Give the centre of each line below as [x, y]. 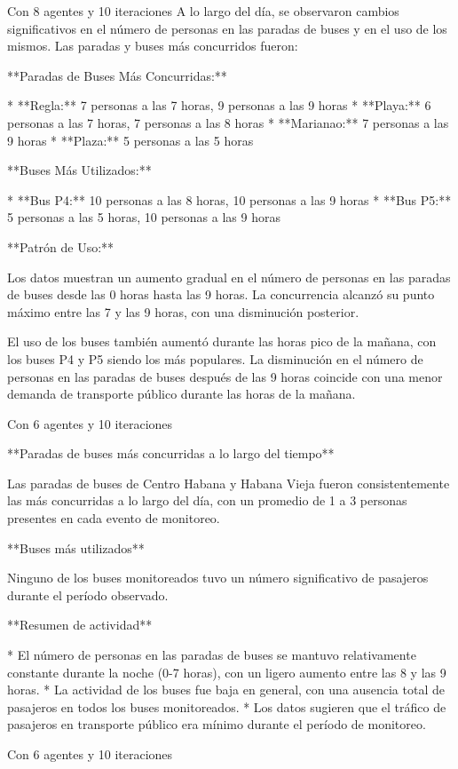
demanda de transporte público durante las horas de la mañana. [182, 394]
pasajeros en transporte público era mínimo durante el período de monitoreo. [217, 724]
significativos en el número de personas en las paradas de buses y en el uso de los [227, 28]
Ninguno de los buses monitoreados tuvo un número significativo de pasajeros [218, 578]
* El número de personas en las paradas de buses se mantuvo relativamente [212, 655]
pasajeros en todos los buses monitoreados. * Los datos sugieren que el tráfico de [227, 706]
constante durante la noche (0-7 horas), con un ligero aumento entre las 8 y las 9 [227, 672]
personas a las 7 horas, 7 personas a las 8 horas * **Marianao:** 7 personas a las [228, 122]
